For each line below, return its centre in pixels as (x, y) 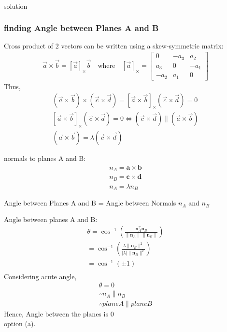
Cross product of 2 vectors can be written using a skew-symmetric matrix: (114, 45)
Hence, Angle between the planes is (56, 314)
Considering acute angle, (40, 276)
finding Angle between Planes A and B (81, 27)
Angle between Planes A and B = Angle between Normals (90, 203)
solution (16, 6)
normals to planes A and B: (45, 158)
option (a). (20, 323)
